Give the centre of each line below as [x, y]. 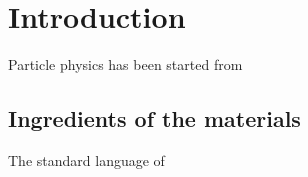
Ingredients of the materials [154, 118]
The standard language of [86, 159]
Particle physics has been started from [125, 64]
